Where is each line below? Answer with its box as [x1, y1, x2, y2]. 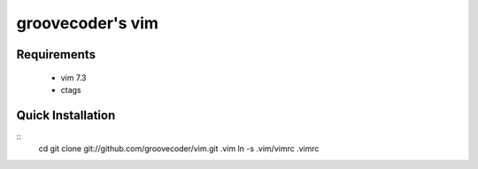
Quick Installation [16, 107, 116, 123]
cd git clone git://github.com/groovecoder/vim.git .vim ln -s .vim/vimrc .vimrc [38, 143, 320, 154]
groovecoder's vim [16, 13, 159, 33]
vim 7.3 [60, 72, 87, 83]
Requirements [16, 47, 96, 62]
